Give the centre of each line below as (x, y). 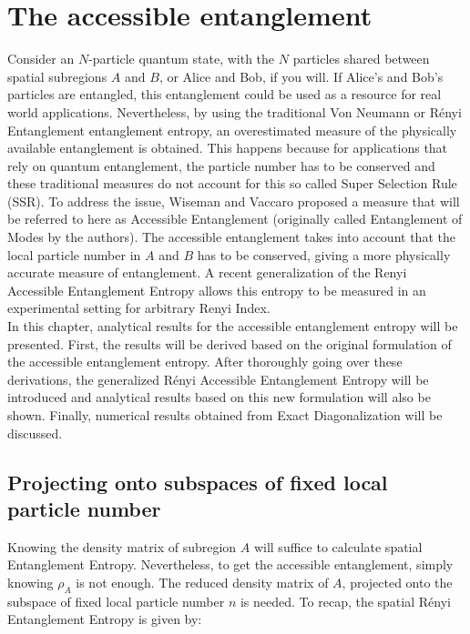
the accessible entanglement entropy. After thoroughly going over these (205, 362)
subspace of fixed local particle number (116, 601)
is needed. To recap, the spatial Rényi (345, 601)
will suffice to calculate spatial (338, 546)
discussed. (35, 433)
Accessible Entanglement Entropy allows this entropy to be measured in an (217, 290)
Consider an (41, 59)
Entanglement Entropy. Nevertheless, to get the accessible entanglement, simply (230, 564)
